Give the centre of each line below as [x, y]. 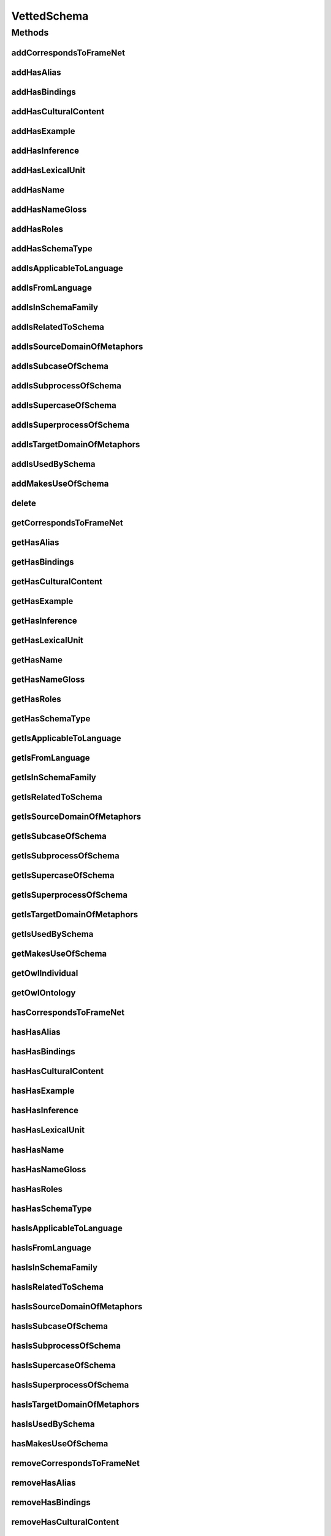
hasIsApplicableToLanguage [67, 1228]
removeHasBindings [51, 1502]
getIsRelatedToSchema [57, 797]
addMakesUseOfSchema [60, 483]
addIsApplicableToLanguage [67, 268]
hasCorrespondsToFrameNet [68, 1013]
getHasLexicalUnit [48, 641]
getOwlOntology [44, 993]
